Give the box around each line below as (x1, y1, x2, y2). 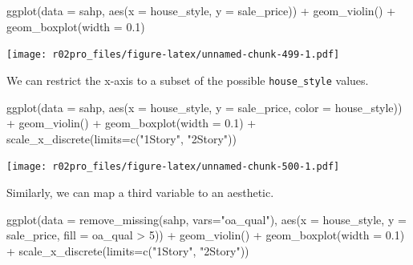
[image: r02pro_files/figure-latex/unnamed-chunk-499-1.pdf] (6, 49, 340, 61)
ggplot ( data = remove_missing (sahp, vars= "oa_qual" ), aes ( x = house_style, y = (6, 211, 407, 227)
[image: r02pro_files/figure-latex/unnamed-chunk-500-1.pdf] (6, 161, 340, 173)
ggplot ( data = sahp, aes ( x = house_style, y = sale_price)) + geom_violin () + (6, 2, 396, 18)
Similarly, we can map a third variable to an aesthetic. (6, 183, 274, 200)
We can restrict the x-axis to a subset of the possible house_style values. (6, 71, 369, 88)
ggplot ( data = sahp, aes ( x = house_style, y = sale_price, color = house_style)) (6, 98, 403, 115)
